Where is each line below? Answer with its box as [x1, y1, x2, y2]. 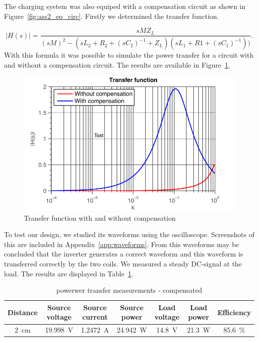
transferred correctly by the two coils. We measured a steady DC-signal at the [4, 258, 242, 269]
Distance [7, 307, 38, 317]
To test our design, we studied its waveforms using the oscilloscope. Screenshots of [4, 229, 255, 240]
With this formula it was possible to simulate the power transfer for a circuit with [4, 50, 254, 60]
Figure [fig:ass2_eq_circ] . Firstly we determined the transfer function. [4, 10, 219, 21]
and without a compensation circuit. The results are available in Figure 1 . [4, 59, 230, 70]
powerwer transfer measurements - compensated [56, 285, 202, 295]
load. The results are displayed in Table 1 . [4, 268, 134, 278]
